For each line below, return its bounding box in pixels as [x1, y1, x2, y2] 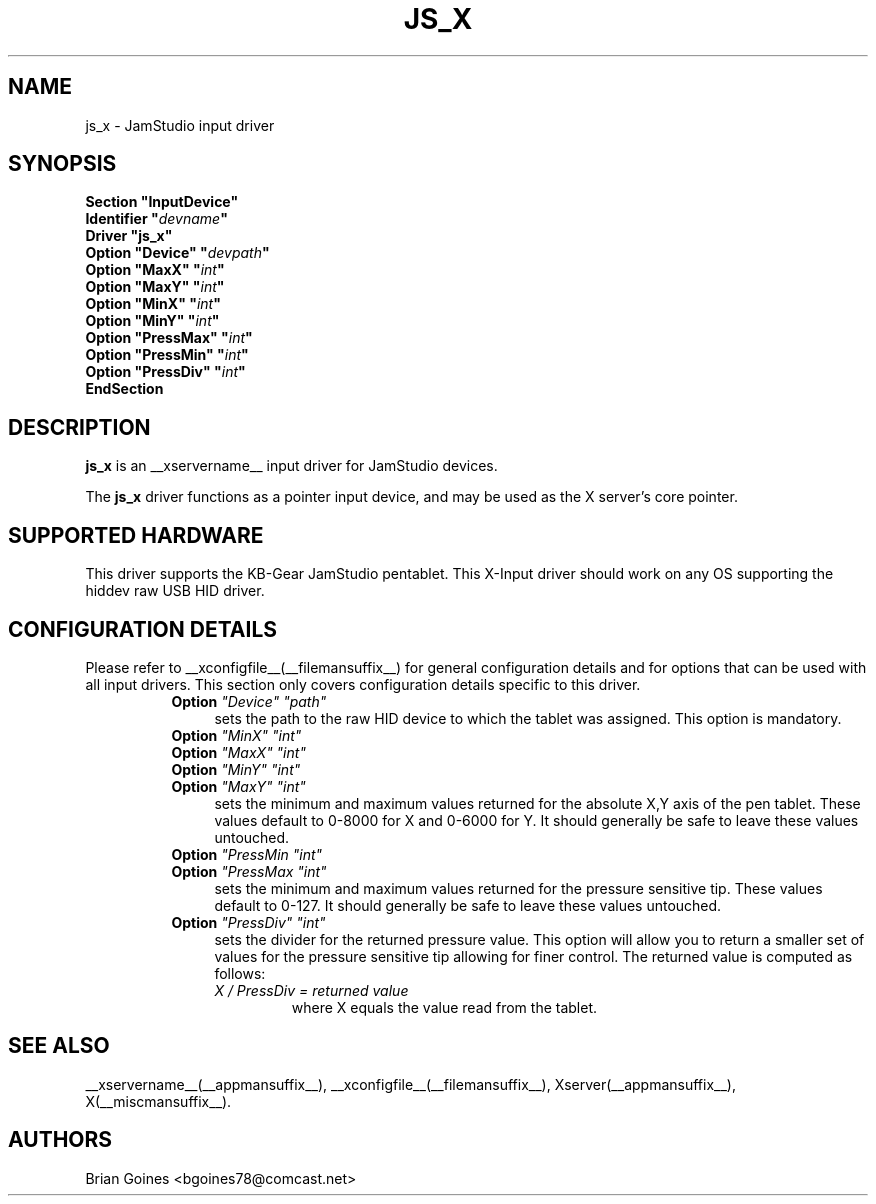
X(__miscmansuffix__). [85, 1092, 232, 1110]
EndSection [85, 380, 164, 398]
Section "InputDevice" [85, 193, 239, 211]
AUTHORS [8, 1127, 113, 1153]
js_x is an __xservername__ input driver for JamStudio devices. [85, 457, 498, 475]
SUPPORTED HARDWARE [8, 522, 264, 548]
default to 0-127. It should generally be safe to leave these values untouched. [214, 896, 722, 914]
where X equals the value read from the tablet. [291, 998, 598, 1016]
